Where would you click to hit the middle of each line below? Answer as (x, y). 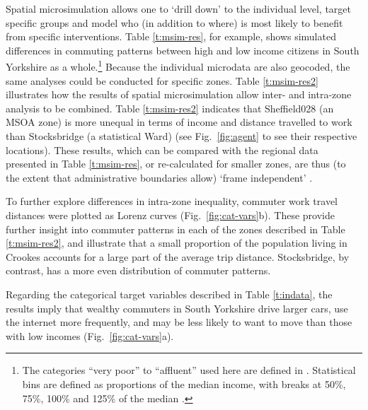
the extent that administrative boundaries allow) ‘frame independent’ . (159, 177)
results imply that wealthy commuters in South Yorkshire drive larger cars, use (177, 308)
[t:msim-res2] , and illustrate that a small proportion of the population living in (177, 243)
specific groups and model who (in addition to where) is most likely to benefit (174, 22)
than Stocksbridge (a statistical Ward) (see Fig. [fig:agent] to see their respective (182, 136)
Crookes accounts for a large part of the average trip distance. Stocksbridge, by (178, 256)
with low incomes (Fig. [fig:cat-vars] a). (90, 335)
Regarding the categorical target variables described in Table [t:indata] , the (169, 294)
